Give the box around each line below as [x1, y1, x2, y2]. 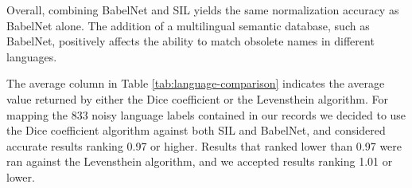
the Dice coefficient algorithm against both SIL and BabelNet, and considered [6, 122, 386, 139]
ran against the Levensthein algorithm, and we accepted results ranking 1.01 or [6, 153, 393, 170]
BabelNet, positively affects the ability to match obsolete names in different [6, 33, 375, 49]
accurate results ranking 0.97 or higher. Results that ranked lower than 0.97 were [6, 137, 402, 154]
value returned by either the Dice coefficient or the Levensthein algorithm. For [6, 90, 388, 107]
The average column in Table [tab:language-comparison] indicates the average [6, 75, 385, 92]
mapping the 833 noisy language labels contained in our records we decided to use [6, 106, 406, 123]
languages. [6, 48, 57, 65]
